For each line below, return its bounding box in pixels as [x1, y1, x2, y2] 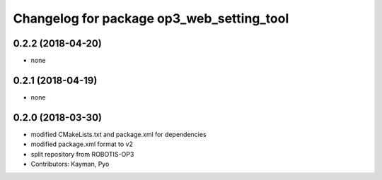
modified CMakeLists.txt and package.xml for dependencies [30, 130, 207, 138]
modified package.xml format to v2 [30, 140, 134, 148]
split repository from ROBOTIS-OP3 [30, 150, 134, 158]
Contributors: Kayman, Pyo [30, 160, 110, 169]
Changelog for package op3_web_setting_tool [13, 11, 289, 26]
